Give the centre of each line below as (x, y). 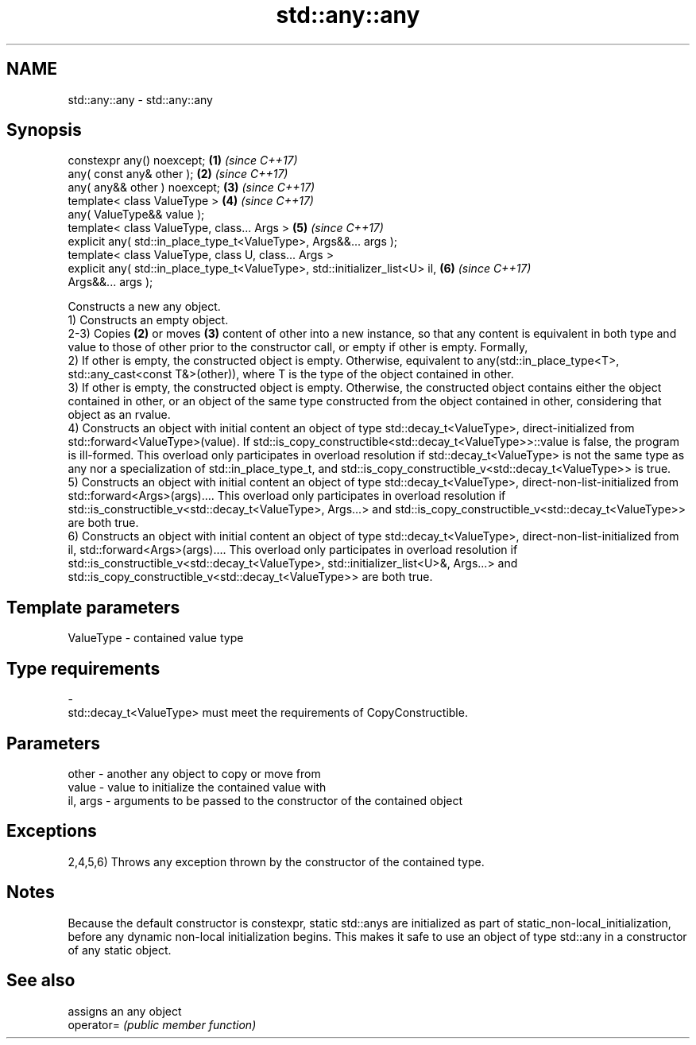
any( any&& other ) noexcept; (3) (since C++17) (191, 188)
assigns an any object (125, 1011)
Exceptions (52, 831)
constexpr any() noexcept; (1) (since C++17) (183, 161)
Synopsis (44, 130)
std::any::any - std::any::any (140, 99)
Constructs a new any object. (144, 307)
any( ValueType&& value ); (136, 215)
